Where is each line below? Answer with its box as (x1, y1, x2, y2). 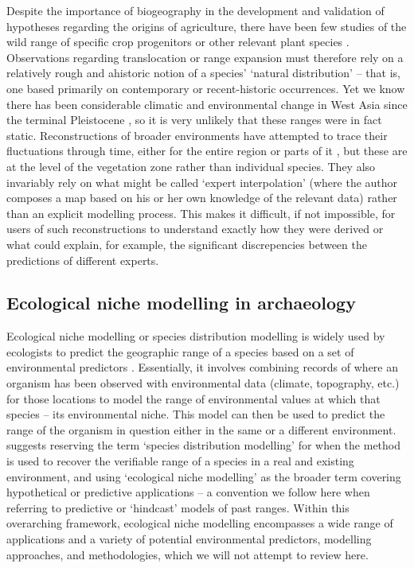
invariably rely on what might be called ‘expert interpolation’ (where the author (6, 173, 398, 190)
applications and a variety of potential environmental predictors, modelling (6, 531, 372, 547)
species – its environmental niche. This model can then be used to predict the (6, 406, 385, 422)
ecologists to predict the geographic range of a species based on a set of (6, 343, 354, 360)
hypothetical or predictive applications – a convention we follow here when (6, 484, 370, 500)
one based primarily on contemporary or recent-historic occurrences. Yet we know (6, 80, 405, 96)
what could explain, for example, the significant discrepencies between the (6, 235, 367, 252)
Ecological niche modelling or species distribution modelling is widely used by (6, 328, 385, 344)
